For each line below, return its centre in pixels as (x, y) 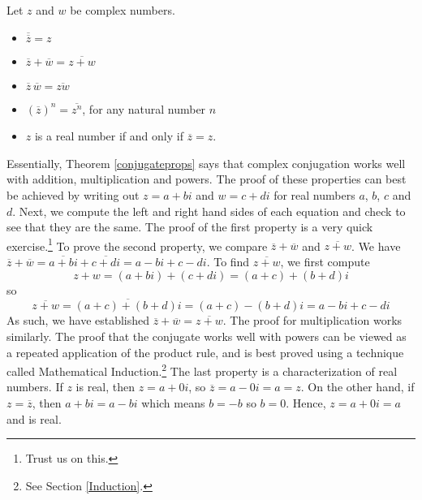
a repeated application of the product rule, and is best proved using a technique (205, 352)
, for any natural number (144, 108)
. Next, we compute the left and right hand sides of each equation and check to (209, 211)
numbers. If (35, 387)
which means (173, 403)
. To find (228, 261)
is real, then (105, 387)
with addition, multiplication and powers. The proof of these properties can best (207, 179)
